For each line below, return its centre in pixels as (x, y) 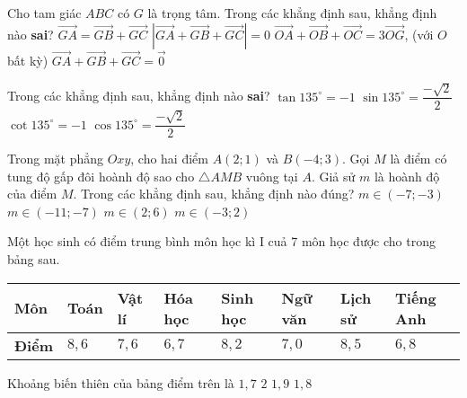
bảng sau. (34, 259)
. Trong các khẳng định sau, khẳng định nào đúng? (214, 194)
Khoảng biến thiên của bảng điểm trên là (121, 382)
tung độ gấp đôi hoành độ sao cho (101, 176)
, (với (419, 34)
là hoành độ (407, 176)
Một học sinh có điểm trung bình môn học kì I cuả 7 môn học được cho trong (221, 241)
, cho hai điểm (169, 159)
